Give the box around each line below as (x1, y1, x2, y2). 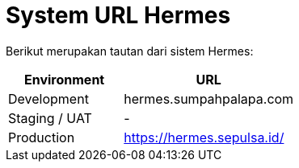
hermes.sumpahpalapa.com (124, 90, 294, 107)
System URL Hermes (6, 2, 231, 29)
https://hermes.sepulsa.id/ (124, 129, 284, 145)
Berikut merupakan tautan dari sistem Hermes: (6, 43, 254, 58)
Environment (24, 71, 105, 88)
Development (8, 90, 89, 107)
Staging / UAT (8, 109, 92, 126)
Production (8, 129, 75, 145)
